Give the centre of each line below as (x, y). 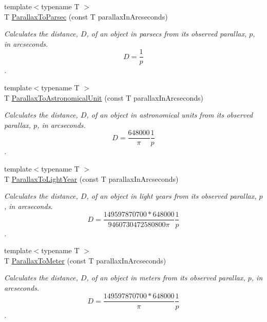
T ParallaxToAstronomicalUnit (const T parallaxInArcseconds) (104, 97)
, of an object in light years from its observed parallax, (171, 196)
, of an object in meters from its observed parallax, (166, 278)
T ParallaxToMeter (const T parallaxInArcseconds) (85, 260)
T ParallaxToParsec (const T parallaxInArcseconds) (86, 16)
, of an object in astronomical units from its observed (170, 115)
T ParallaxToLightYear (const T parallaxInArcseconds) (91, 178)
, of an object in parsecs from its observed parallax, (167, 34)
